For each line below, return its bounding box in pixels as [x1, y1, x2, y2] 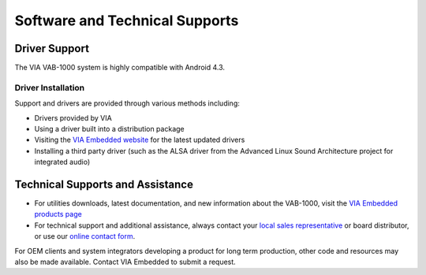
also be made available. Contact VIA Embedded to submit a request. [14, 257, 236, 267]
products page [34, 210, 82, 219]
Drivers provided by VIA [34, 113, 112, 122]
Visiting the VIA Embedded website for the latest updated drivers [34, 135, 245, 145]
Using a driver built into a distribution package [34, 124, 185, 133]
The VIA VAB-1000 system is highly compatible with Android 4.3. [14, 63, 225, 72]
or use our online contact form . [34, 232, 136, 241]
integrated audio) [34, 158, 91, 167]
